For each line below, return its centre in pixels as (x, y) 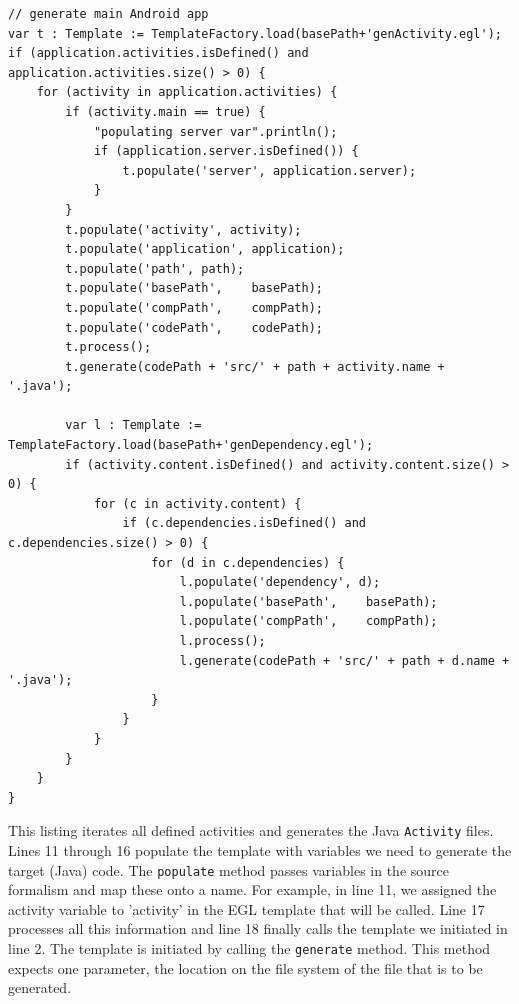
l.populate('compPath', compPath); (308, 621)
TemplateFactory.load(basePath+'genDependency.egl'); (191, 445)
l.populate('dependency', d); (280, 582)
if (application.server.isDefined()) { (226, 151)
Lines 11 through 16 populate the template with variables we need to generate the (260, 850)
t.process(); (108, 347)
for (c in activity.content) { (197, 503)
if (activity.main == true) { (165, 111)
